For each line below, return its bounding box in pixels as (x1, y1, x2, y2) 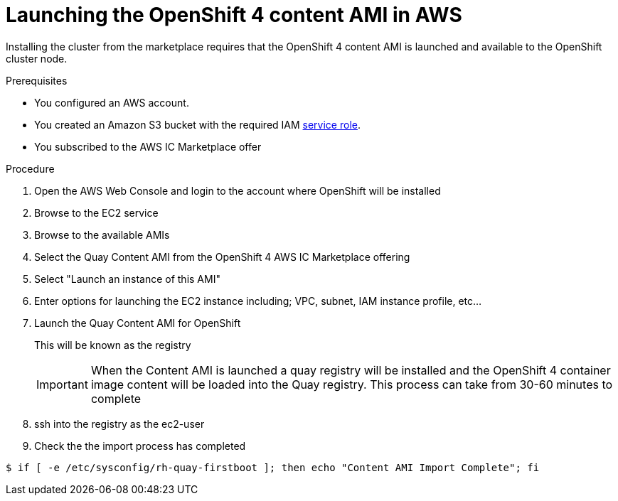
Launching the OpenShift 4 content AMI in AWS (6, 3, 462, 27)
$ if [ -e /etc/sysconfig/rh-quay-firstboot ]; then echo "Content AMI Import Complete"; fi (6, 461, 540, 473)
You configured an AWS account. (34, 96, 189, 109)
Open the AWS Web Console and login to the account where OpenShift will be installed (34, 184, 441, 197)
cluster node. (6, 52, 68, 65)
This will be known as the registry (34, 338, 191, 351)
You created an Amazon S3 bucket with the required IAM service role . (34, 118, 361, 131)
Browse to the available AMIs (34, 228, 170, 241)
